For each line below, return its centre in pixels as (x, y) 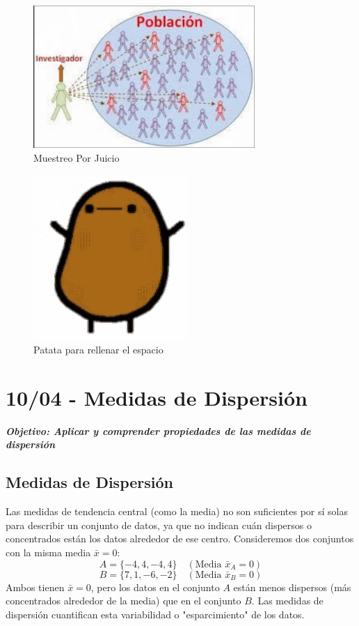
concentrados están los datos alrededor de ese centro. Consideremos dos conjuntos (180, 539)
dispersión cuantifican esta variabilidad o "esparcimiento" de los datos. (155, 614)
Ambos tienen (35, 587)
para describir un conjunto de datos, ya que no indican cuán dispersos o (159, 525)
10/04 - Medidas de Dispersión (157, 397)
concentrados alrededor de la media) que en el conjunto (123, 601)
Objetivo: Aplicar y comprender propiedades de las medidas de (158, 430)
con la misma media (48, 552)
